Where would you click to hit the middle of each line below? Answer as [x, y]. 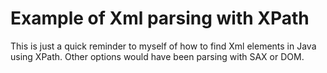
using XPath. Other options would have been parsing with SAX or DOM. [157, 56]
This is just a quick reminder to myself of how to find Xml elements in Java [163, 46]
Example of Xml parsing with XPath [160, 18]
